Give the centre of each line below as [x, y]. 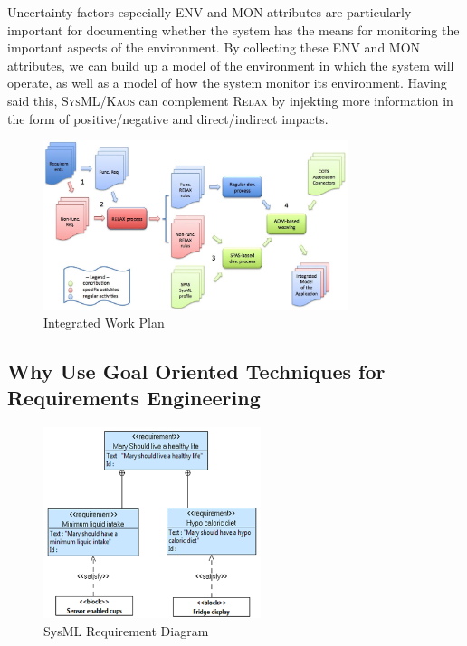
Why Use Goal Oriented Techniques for [196, 371]
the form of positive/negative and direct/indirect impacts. [168, 118]
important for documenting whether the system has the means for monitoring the [233, 29]
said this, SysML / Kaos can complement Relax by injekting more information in [230, 100]
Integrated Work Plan [104, 323]
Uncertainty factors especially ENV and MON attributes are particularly [210, 12]
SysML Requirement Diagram [126, 630]
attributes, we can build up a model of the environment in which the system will [231, 65]
